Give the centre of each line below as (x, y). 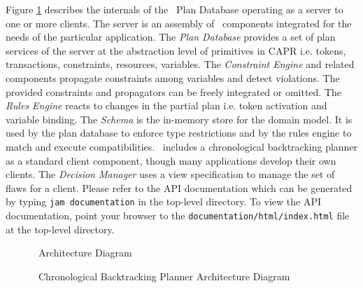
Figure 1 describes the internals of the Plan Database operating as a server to (175, 9)
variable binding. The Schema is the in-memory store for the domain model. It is (179, 119)
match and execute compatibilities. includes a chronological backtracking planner (182, 146)
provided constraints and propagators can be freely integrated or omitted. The (174, 91)
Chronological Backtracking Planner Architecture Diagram (164, 276)
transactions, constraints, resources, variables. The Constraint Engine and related (180, 64)
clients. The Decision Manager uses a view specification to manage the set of (170, 174)
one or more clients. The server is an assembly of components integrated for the (179, 23)
